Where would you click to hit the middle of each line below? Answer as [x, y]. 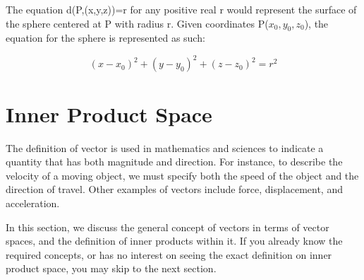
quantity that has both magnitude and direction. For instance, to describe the [174, 162]
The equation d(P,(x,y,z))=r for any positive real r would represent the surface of [181, 9]
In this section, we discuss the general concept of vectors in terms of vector [168, 227]
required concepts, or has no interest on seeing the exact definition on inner [169, 254]
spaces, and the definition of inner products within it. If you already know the [174, 241]
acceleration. [33, 203]
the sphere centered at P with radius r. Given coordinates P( [137, 23]
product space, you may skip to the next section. [111, 268]
